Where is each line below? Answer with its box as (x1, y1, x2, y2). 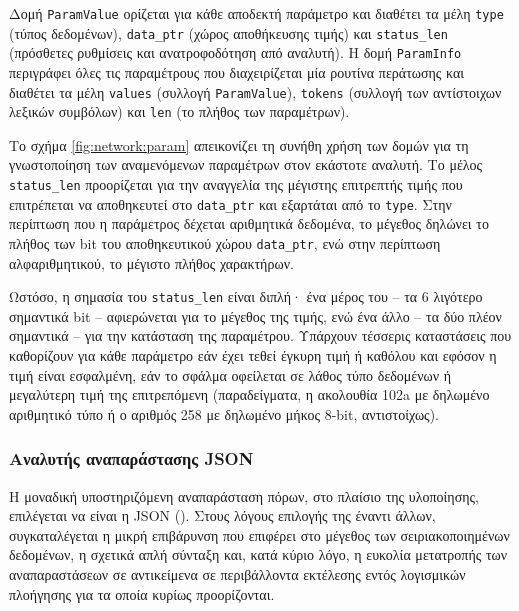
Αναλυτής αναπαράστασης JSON (9, 446, 254, 471)
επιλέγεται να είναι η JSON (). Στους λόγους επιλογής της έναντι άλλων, (9, 505, 436, 526)
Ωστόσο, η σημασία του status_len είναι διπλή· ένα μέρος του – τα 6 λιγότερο (9, 286, 483, 307)
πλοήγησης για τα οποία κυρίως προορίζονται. (9, 583, 275, 604)
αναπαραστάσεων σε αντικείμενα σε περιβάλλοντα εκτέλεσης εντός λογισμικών (9, 564, 466, 585)
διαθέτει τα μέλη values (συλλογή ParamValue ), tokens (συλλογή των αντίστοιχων (9, 81, 502, 102)
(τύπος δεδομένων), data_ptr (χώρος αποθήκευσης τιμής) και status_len (9, 22, 448, 43)
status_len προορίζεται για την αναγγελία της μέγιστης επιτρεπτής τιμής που (9, 174, 463, 195)
